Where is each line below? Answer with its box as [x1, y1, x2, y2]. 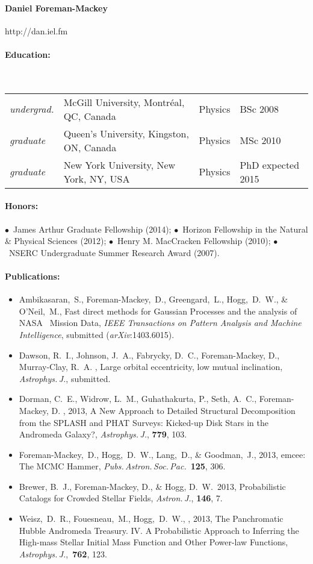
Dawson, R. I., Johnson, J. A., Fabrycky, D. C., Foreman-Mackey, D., [19, 348, 280, 361]
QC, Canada [63, 108, 116, 123]
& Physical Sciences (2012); [5, 234, 107, 247]
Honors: [5, 199, 39, 212]
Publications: [5, 269, 60, 282]
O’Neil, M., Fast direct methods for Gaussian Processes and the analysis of [19, 304, 297, 317]
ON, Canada [63, 140, 117, 154]
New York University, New [63, 157, 176, 172]
